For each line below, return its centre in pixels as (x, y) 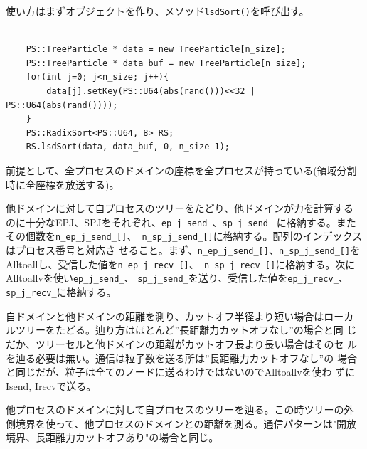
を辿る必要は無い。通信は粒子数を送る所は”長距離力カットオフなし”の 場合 (181, 358)
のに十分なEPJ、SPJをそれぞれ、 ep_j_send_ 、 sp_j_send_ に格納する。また (181, 222)
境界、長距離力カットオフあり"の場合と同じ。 (112, 437)
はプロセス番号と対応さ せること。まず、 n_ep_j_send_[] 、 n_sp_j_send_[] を (183, 250)
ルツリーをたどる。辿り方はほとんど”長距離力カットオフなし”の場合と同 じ (181, 330)
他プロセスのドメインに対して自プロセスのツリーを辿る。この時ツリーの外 (180, 410)
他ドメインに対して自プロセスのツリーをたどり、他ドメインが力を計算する (180, 208)
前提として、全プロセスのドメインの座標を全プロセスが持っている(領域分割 (181, 170)
